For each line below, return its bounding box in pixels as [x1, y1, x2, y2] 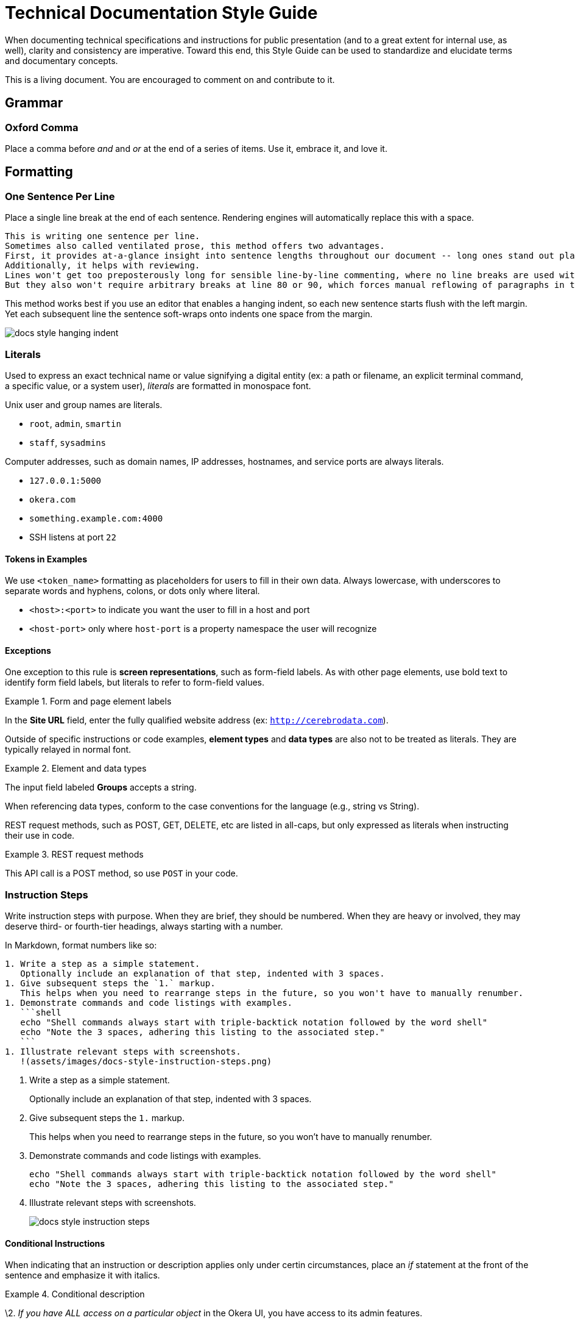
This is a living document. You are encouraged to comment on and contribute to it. [5, 74, 335, 85]
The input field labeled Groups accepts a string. [5, 782, 197, 793]
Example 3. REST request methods [5, 849, 144, 860]
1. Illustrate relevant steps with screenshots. [5, 1047, 241, 1057]
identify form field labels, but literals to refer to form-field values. [5, 677, 264, 688]
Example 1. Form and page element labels [5, 696, 172, 707]
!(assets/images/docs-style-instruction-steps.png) [20, 1056, 272, 1067]
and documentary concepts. [5, 55, 118, 66]
